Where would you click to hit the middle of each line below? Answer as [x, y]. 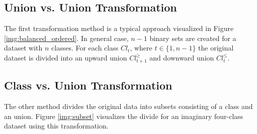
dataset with [23, 48]
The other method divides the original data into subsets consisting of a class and [128, 106]
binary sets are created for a [193, 38]
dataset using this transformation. [56, 126]
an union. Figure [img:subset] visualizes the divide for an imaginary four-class [124, 116]
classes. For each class [85, 48]
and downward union [182, 57]
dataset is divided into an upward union [66, 57]
